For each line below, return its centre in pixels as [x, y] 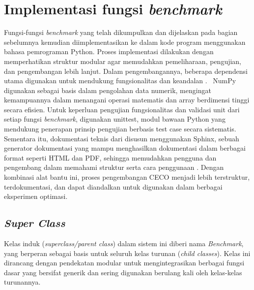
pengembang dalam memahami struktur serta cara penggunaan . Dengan [114, 167]
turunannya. [22, 282]
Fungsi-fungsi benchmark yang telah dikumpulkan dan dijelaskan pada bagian [121, 32]
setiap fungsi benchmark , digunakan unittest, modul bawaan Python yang [115, 119]
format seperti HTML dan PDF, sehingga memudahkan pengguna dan [110, 157]
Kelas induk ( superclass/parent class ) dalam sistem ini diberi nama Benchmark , [124, 243]
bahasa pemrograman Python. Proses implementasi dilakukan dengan [109, 51]
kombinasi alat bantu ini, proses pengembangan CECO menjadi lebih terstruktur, [127, 177]
